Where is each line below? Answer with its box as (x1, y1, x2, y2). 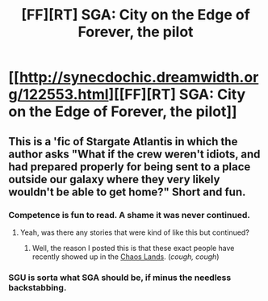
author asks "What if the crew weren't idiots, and (8, 147, 261, 161)
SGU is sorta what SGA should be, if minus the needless (8, 272, 232, 283)
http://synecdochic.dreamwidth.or (19, 69, 259, 86)
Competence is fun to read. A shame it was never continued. (8, 209, 250, 220)
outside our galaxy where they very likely (8, 172, 220, 186)
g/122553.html (8, 86, 109, 104)
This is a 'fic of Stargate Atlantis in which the (8, 135, 238, 148)
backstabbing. (8, 282, 67, 293)
